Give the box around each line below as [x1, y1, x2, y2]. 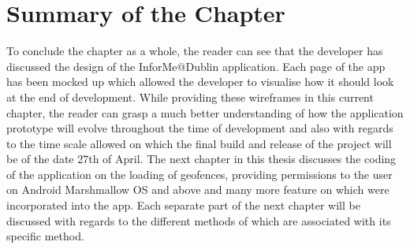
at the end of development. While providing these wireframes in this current [6, 88, 374, 105]
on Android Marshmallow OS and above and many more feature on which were [6, 181, 389, 198]
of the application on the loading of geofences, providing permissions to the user [6, 165, 393, 182]
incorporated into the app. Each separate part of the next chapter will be [6, 197, 360, 214]
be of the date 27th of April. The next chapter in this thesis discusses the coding [6, 151, 397, 167]
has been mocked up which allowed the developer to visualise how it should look [6, 73, 394, 90]
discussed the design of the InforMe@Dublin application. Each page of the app [6, 58, 386, 74]
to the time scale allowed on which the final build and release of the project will [6, 135, 392, 151]
